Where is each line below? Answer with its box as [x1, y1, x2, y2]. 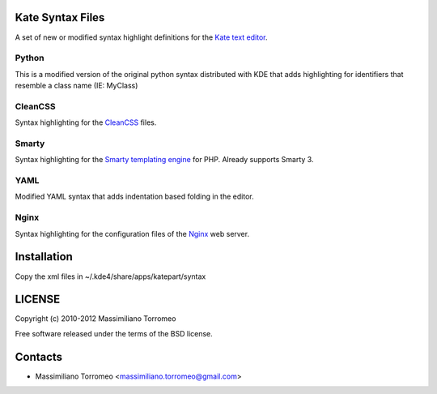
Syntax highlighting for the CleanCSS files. [15, 118, 157, 127]
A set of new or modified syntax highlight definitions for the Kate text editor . [15, 32, 268, 42]
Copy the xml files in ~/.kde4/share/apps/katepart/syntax [15, 272, 206, 281]
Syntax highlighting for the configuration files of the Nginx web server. [15, 229, 250, 238]
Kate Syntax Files [15, 11, 105, 24]
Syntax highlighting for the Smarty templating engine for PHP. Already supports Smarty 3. [15, 155, 314, 165]
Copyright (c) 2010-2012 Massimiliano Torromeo [15, 314, 176, 323]
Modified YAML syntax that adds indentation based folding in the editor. [15, 191, 254, 202]
